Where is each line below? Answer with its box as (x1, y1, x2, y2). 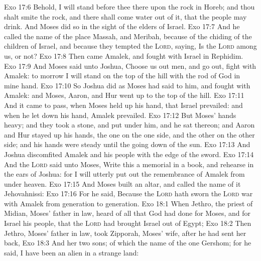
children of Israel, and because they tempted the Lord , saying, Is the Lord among (4, 41, 257, 51)
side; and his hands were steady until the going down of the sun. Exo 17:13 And (4, 139, 250, 150)
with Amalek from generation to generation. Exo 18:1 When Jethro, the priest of (4, 198, 253, 208)
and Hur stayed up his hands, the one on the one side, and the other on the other (4, 129, 255, 140)
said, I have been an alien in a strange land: (4, 247, 139, 257)
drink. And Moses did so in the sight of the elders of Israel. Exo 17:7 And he (4, 21, 240, 32)
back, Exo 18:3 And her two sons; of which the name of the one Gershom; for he (4, 237, 251, 248)
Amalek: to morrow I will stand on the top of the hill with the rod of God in (4, 70, 240, 81)
